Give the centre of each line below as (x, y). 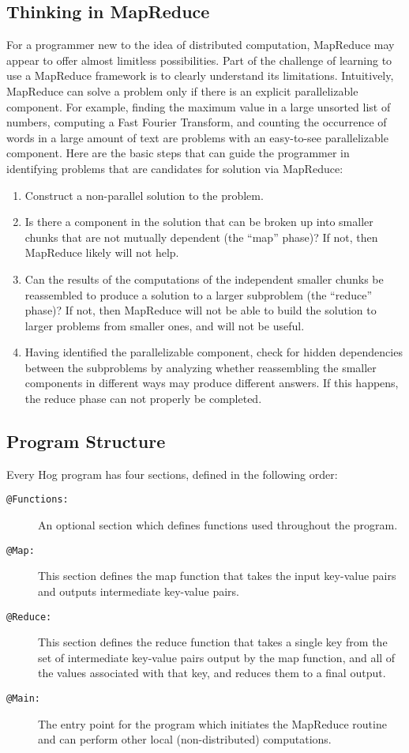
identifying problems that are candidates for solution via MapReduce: (175, 168)
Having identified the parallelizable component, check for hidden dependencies (214, 352)
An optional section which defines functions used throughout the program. (218, 525)
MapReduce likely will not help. (102, 252)
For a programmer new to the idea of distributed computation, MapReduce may (201, 45)
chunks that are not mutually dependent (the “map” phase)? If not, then (201, 237)
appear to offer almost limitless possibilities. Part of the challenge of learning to (199, 60)
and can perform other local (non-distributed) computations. (185, 739)
